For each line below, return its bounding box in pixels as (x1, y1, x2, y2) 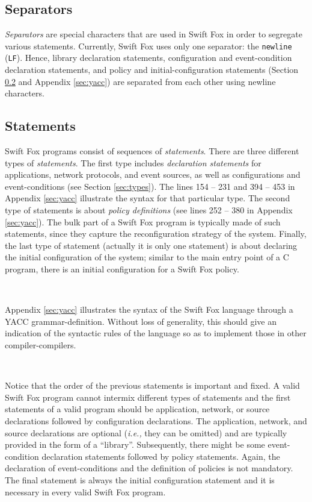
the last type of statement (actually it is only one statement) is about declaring (5, 239, 298, 251)
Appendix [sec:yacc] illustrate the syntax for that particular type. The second (5, 192, 290, 204)
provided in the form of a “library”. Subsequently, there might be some (5, 438, 265, 451)
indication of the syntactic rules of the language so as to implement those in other (5, 327, 307, 339)
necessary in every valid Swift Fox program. (5, 485, 166, 498)
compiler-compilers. (5, 339, 76, 351)
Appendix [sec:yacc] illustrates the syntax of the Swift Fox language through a (5, 303, 293, 316)
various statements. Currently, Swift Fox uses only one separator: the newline (5, 39, 292, 52)
